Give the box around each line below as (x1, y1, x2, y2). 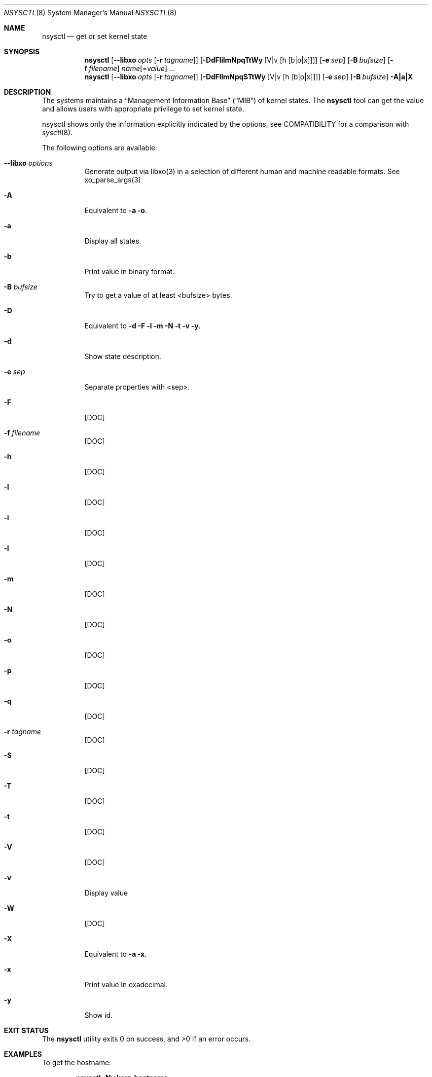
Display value (84, 889, 128, 897)
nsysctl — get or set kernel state (42, 32, 147, 40)
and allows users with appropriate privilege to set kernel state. (42, 105, 244, 113)
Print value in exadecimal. (84, 980, 168, 989)
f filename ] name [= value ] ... (84, 64, 176, 72)
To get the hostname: (42, 1058, 111, 1067)
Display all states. (84, 237, 142, 245)
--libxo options (4, 159, 53, 167)
